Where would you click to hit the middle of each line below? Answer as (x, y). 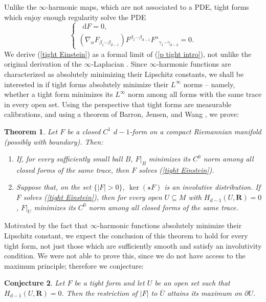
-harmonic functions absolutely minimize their (170, 225)
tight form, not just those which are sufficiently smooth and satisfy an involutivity (133, 245)
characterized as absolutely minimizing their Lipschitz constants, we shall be (124, 74)
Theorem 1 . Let (31, 131)
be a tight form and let (109, 283)
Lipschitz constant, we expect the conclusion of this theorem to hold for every (126, 236)
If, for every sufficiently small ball (69, 159)
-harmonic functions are (194, 64)
